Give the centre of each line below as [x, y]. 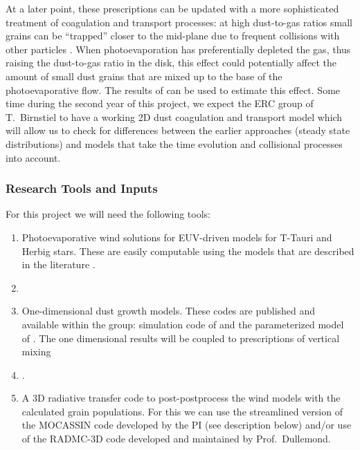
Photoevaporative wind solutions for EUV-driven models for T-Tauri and [177, 237]
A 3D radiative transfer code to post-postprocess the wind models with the [181, 398]
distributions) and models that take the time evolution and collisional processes [174, 143]
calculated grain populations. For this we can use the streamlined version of [182, 411]
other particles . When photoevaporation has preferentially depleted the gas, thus [178, 49]
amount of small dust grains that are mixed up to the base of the [144, 76]
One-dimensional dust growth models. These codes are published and [169, 311]
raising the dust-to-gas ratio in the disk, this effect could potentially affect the [171, 63]
